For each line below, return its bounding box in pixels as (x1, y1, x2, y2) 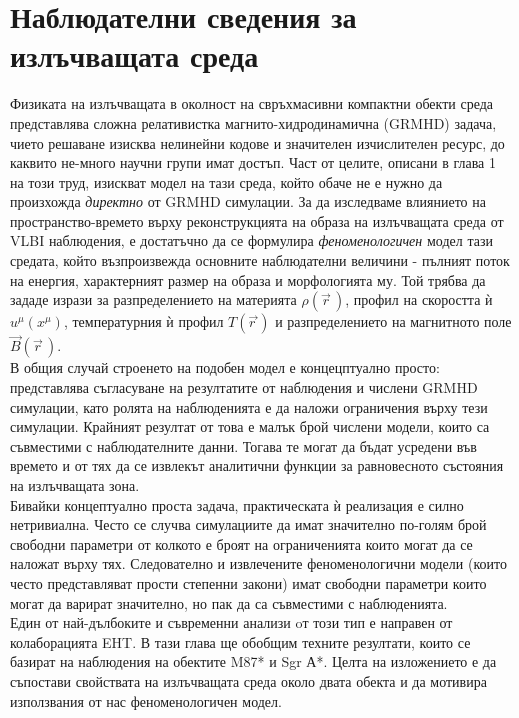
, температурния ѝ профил (63, 311, 224, 332)
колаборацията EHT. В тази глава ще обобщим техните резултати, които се (10, 631, 471, 652)
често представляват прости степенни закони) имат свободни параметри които (10, 573, 487, 593)
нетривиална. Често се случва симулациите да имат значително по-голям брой (10, 514, 487, 535)
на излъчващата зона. (10, 475, 140, 496)
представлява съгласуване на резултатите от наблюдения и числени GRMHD (10, 377, 478, 398)
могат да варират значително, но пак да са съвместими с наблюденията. (10, 592, 448, 613)
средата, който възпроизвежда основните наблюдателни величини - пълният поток (10, 250, 510, 271)
